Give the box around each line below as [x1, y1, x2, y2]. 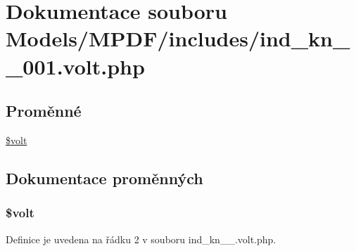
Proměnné [6, 100, 82, 122]
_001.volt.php [6, 51, 145, 80]
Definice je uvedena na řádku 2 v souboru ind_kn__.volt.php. [6, 231, 276, 246]
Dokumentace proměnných [6, 167, 203, 188]
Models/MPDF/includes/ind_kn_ [6, 24, 350, 53]
